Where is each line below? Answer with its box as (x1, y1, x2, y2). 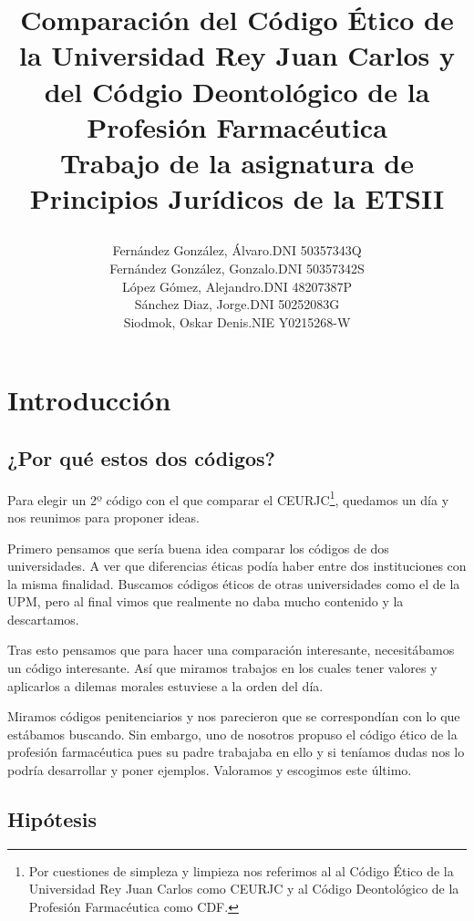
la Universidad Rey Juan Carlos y (19, 36, 455, 74)
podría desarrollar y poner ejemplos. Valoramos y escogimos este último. (7, 761, 412, 780)
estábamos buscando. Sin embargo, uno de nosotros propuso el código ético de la (7, 724, 458, 743)
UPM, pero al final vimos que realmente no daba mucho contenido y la (7, 592, 404, 611)
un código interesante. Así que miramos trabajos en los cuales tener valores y (7, 658, 438, 678)
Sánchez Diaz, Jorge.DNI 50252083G (134, 295, 340, 314)
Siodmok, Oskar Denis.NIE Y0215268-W (123, 312, 351, 331)
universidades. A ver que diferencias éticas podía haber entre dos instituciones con (7, 556, 467, 575)
